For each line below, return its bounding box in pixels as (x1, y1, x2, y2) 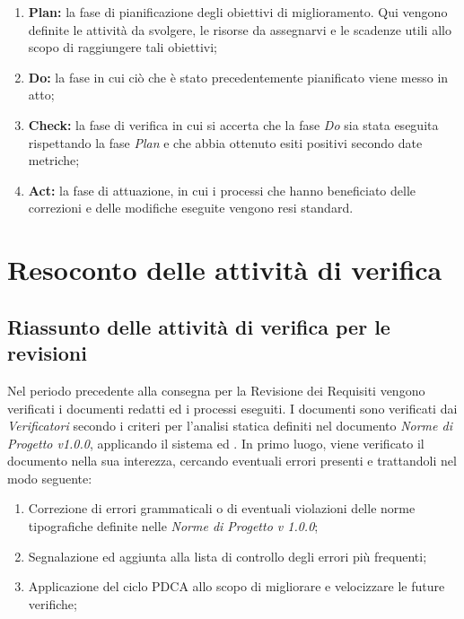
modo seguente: (7, 468, 92, 487)
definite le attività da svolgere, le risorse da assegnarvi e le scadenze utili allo (28, 20, 451, 39)
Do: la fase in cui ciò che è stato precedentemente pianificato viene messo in (28, 67, 449, 86)
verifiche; (28, 594, 77, 613)
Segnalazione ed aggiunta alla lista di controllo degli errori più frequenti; (28, 546, 427, 565)
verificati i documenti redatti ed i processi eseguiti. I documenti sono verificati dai (7, 398, 458, 417)
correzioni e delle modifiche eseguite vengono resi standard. (28, 198, 354, 217)
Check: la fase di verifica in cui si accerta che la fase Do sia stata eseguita (28, 115, 439, 134)
